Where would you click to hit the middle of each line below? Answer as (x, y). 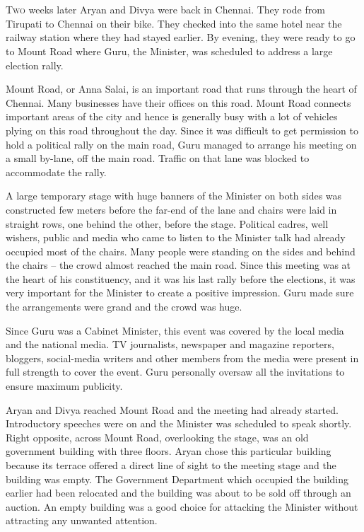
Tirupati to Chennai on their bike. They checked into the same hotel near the (174, 23)
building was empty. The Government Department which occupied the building (177, 479)
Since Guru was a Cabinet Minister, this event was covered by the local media (175, 330)
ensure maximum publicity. (64, 386)
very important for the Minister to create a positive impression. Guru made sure (180, 293)
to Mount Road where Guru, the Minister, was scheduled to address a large (169, 51)
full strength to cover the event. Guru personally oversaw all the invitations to (175, 372)
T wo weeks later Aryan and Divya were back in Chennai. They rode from (165, 10)
